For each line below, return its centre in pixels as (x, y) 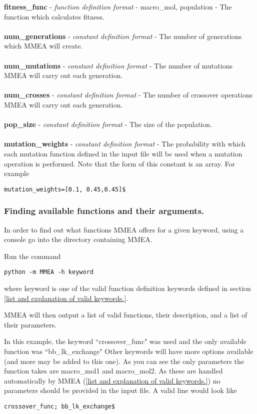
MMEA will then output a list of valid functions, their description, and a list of (126, 315)
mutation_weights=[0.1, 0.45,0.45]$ (65, 189)
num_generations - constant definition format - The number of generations (123, 36)
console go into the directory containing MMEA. (78, 239)
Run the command (32, 256)
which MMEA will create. (43, 46)
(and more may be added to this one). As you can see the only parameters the (124, 361)
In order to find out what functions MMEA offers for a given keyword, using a (124, 229)
